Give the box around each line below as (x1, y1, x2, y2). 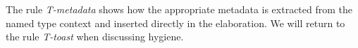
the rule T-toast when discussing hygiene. (6, 29, 184, 44)
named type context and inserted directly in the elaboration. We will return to (6, 15, 345, 30)
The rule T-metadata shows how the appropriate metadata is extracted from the (6, 2, 353, 16)
